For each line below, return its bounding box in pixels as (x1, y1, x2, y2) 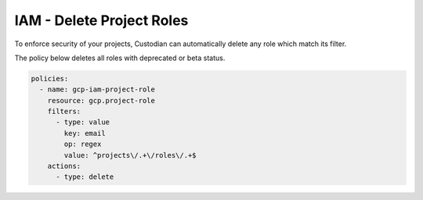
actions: (47, 162, 81, 171)
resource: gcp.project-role (47, 96, 156, 105)
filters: (47, 107, 81, 116)
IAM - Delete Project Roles (14, 12, 189, 29)
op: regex (63, 140, 102, 148)
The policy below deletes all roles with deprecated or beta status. (14, 53, 226, 62)
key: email (63, 129, 106, 137)
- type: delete (56, 173, 114, 181)
